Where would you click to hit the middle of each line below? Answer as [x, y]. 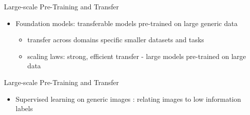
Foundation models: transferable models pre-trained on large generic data [126, 23]
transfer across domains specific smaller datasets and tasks [116, 40]
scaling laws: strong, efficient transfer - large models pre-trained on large [137, 56]
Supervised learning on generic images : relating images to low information [128, 99]
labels [24, 108]
